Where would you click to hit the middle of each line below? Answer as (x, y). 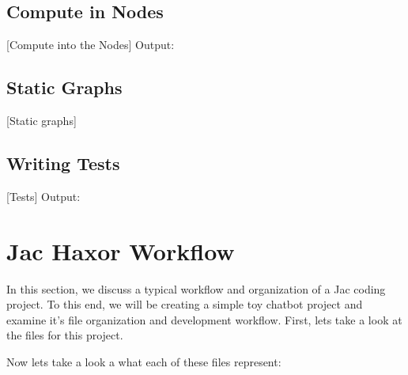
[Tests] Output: (43, 196)
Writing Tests (63, 163)
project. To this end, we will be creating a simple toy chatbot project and (185, 304)
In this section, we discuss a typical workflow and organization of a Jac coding (196, 288)
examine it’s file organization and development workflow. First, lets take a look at (204, 319)
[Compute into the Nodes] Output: (91, 45)
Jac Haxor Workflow (121, 250)
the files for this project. (65, 335)
